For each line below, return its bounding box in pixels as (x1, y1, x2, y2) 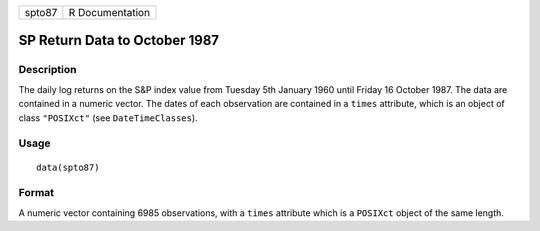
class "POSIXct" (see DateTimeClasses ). (18, 111, 199, 124)
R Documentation (68, 6, 150, 19)
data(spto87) (36, 161, 100, 173)
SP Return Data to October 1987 (18, 32, 220, 49)
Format (18, 186, 55, 200)
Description (18, 63, 77, 77)
